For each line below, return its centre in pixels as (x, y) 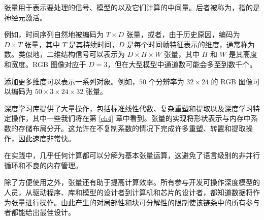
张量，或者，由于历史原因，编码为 (183, 34)
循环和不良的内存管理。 (43, 165)
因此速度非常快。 (46, 138)
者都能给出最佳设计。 (40, 212)
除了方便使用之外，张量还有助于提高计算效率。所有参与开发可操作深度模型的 (132, 182)
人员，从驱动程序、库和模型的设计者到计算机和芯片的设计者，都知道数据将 (128, 192)
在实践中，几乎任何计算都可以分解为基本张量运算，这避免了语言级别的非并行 (132, 155)
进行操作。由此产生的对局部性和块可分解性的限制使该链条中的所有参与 (142, 202)
